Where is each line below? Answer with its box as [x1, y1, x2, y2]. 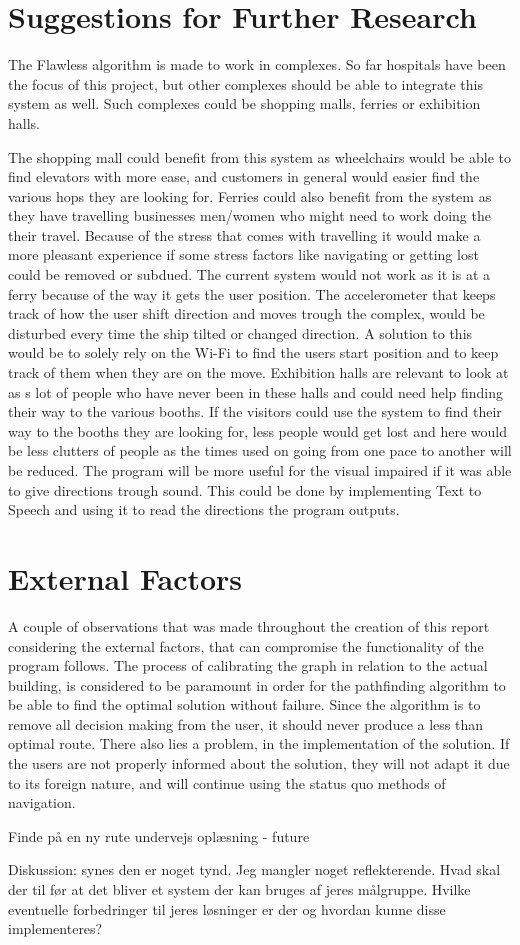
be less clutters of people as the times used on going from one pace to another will [8, 440, 512, 461]
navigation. [8, 792, 76, 813]
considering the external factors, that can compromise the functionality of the [8, 635, 484, 656]
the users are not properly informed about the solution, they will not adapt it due [8, 753, 510, 774]
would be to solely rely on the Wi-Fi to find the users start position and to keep [8, 342, 499, 363]
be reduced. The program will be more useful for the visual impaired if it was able [8, 460, 512, 480]
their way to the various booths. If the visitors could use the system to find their [8, 401, 502, 422]
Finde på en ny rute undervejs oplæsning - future [8, 825, 310, 846]
